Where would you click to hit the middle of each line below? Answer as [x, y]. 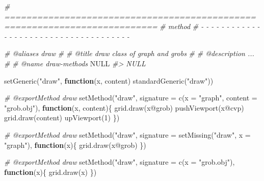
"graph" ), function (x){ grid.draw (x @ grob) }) [75, 145]
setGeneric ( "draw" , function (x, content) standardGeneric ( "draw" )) [109, 80]
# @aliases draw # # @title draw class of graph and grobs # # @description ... [129, 53]
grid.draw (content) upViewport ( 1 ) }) [62, 118]
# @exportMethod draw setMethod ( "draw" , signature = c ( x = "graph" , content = [131, 98]
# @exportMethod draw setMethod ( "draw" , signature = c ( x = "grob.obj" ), [120, 162]
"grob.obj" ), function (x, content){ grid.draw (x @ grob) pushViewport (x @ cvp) [124, 107]
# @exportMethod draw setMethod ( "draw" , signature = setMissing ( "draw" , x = [127, 134]
